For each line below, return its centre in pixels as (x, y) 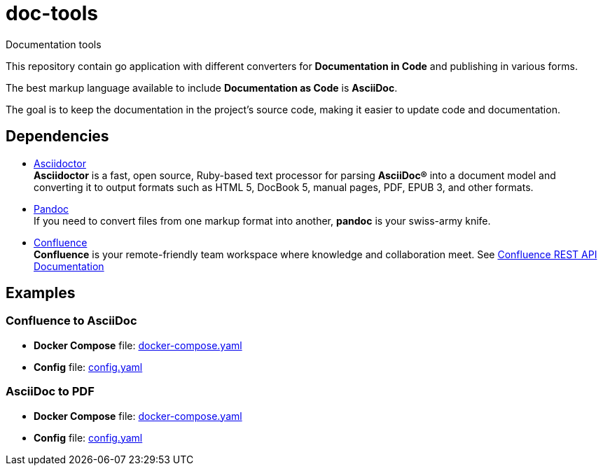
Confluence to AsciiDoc (71, 321)
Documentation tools (54, 44)
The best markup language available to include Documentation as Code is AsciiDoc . (202, 87)
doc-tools (52, 13)
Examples (41, 293)
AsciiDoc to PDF (50, 392)
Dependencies (57, 136)
